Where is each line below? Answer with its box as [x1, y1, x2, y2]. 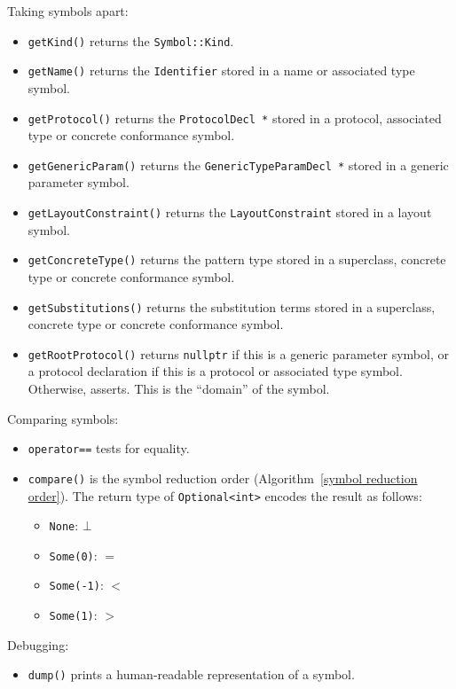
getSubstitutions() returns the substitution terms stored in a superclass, [28, 297, 436, 316]
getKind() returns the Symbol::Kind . [28, 31, 234, 50]
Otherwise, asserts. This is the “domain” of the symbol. [28, 380, 330, 397]
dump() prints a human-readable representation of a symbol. [28, 665, 355, 684]
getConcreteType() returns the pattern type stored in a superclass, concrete [28, 250, 446, 269]
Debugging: [7, 635, 69, 654]
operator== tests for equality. [28, 439, 190, 458]
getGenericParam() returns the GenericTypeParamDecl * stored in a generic [28, 155, 449, 174]
